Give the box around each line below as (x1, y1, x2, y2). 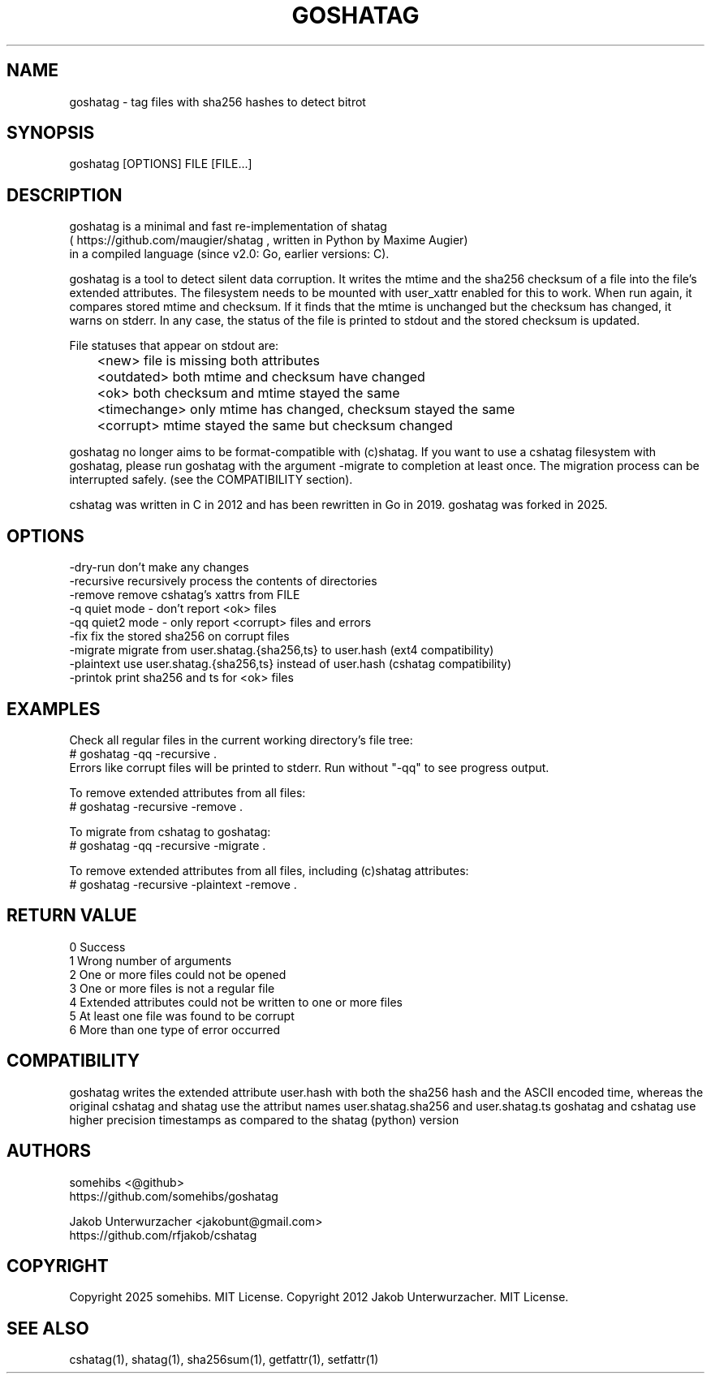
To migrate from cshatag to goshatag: (69, 824, 271, 839)
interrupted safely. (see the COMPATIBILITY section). (69, 472, 353, 487)
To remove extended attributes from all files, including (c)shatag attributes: (69, 863, 469, 878)
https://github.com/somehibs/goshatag (69, 1188, 278, 1203)
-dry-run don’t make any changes (69, 560, 249, 575)
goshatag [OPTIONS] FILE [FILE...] (69, 157, 252, 171)
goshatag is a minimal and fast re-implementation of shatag (69, 219, 387, 234)
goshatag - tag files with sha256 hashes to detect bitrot (69, 94, 366, 109)
